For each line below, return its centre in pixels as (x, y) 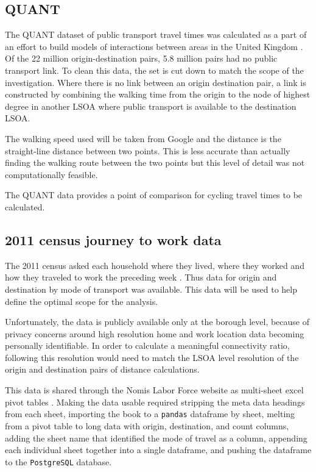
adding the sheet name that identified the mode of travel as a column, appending (156, 438)
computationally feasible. (51, 174)
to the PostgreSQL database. (58, 461)
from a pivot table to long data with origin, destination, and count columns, (147, 425)
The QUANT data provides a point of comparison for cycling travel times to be (154, 195)
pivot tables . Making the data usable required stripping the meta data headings (155, 402)
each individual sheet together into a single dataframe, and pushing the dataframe (158, 450)
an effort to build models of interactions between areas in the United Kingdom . (154, 46)
